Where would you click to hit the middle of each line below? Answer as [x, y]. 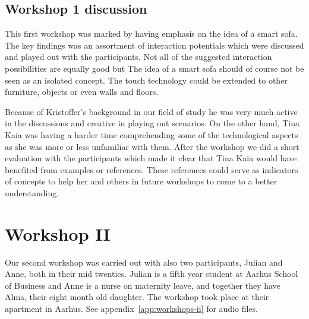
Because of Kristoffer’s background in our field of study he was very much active [151, 111]
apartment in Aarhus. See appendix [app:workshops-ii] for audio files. [131, 309]
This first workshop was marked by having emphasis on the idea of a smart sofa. [151, 34]
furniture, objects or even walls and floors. [82, 92]
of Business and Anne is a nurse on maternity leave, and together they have [143, 285]
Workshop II [58, 233]
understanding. [32, 192]
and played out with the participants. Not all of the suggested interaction [138, 57]
